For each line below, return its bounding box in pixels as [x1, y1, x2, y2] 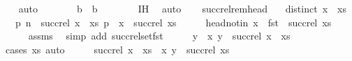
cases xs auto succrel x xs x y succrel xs [5, 42, 230, 56]
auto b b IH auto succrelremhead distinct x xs [18, 1, 346, 15]
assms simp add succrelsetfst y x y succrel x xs [28, 28, 291, 43]
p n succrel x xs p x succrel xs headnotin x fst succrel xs [15, 15, 332, 29]
